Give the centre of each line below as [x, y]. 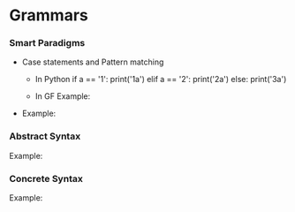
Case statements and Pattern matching [93, 62]
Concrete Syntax [46, 178]
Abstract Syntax [45, 136]
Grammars [49, 15]
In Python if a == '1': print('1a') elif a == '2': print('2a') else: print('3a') [161, 79]
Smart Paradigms [47, 43]
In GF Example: [63, 96]
